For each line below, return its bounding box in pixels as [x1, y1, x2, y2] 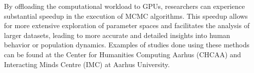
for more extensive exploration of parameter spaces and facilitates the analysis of [4, 20, 250, 31]
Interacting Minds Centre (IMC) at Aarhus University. [4, 59, 170, 69]
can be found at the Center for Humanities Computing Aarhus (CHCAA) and [4, 49, 241, 59]
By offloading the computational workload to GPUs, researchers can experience [4, 1, 245, 11]
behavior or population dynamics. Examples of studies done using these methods [4, 39, 250, 50]
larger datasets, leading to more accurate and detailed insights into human [4, 30, 230, 40]
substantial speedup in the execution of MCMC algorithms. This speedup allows [4, 10, 248, 21]
